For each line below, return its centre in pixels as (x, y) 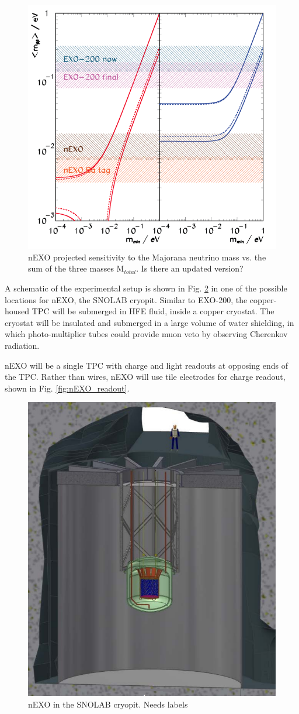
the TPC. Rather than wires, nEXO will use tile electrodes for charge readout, (145, 377)
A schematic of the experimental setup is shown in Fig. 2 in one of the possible (146, 288)
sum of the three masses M (76, 268)
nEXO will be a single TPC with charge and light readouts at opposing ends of (146, 365)
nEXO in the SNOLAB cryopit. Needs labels (108, 704)
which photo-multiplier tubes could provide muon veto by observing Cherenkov (146, 334)
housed (17, 311)
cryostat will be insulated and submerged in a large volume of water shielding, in (149, 322)
